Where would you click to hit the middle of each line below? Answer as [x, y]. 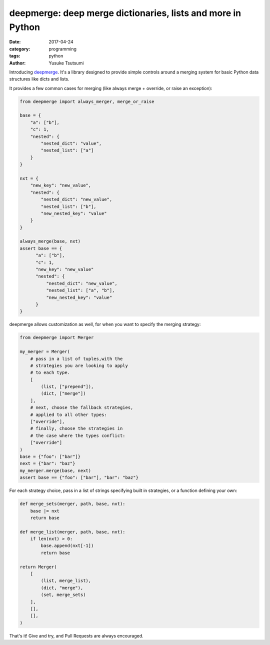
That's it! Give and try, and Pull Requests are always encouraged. [76, 635]
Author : [17, 63]
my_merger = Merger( [45, 352]
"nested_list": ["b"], [69, 206]
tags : [15, 56]
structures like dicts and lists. [39, 79]
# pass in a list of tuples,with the [76, 358]
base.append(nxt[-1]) [67, 546]
